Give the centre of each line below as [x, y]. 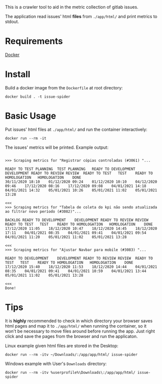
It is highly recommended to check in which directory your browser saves [79, 321]
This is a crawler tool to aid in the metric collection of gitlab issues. [72, 7]
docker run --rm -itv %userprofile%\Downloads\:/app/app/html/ [70, 372]
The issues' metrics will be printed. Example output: [57, 147]
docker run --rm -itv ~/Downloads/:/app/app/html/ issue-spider [71, 354]
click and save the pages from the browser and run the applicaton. [72, 336]
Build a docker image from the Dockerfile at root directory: [64, 87]
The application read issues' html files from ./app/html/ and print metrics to [81, 16]
